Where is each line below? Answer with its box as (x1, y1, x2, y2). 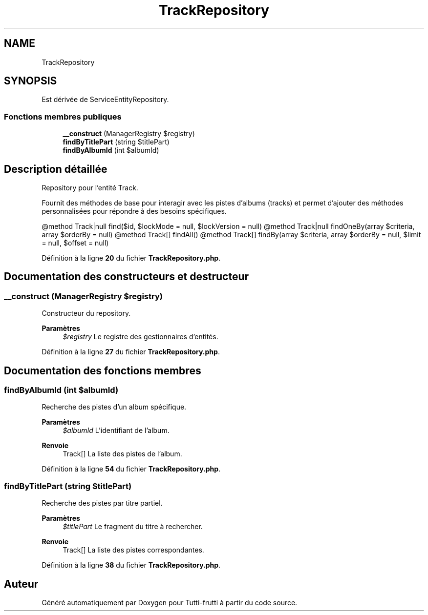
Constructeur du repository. (42, 309, 131, 318)
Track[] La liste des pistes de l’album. (63, 450, 182, 458)
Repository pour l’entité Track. (42, 184, 138, 192)
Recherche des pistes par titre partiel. (42, 499, 163, 508)
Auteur (4, 577, 39, 590)
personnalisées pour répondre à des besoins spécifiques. (42, 207, 227, 216)
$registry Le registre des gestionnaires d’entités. (63, 332, 218, 341)
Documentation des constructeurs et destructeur (4, 270, 249, 283)
